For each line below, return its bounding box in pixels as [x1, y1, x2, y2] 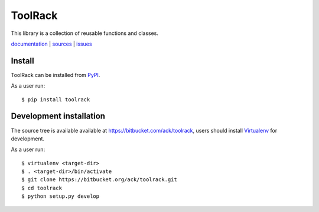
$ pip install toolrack [21, 96, 90, 103]
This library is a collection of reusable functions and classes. [11, 30, 159, 37]
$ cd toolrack [21, 184, 62, 191]
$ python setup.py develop [21, 193, 100, 200]
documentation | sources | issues [11, 40, 92, 47]
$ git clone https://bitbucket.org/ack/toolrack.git [21, 176, 177, 183]
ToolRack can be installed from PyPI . [11, 71, 100, 78]
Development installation [11, 111, 106, 121]
